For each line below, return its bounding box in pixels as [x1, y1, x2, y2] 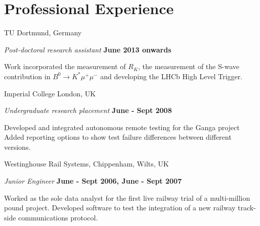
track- [238, 202, 256, 213]
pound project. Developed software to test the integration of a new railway [4, 202, 236, 213]
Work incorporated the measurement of [4, 61, 126, 72]
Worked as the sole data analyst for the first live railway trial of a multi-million [4, 192, 250, 203]
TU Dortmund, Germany [4, 27, 82, 38]
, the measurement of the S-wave [138, 61, 239, 72]
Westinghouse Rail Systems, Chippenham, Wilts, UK [4, 158, 169, 169]
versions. [4, 141, 31, 152]
